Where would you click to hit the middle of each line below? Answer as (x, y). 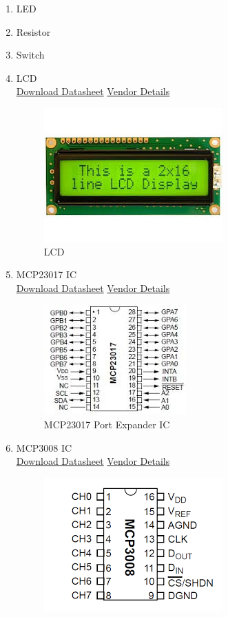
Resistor (33, 31)
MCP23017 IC (46, 274)
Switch (30, 55)
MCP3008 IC (44, 447)
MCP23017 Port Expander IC (107, 424)
